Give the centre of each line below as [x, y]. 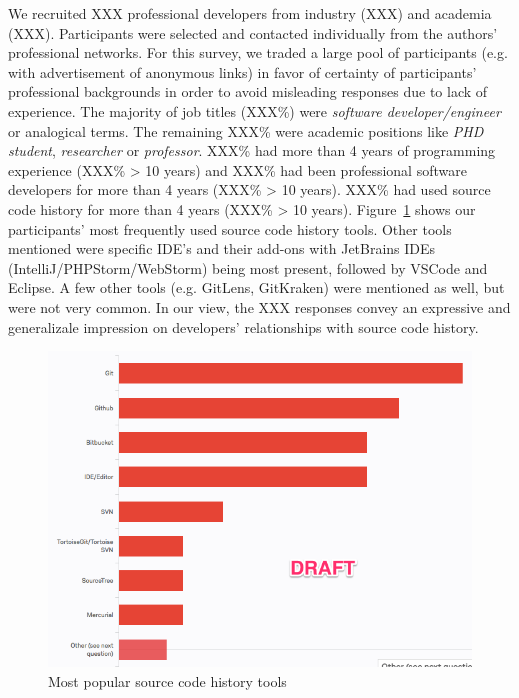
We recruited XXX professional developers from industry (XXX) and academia [250, 13]
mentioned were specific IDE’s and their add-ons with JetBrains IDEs [222, 248]
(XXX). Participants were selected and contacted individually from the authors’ [253, 32]
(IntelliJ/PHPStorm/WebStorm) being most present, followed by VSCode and [248, 267]
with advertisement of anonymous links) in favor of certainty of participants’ [242, 71]
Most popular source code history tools [167, 680]
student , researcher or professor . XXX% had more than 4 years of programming [252, 150]
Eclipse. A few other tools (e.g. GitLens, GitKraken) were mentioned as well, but [256, 287]
